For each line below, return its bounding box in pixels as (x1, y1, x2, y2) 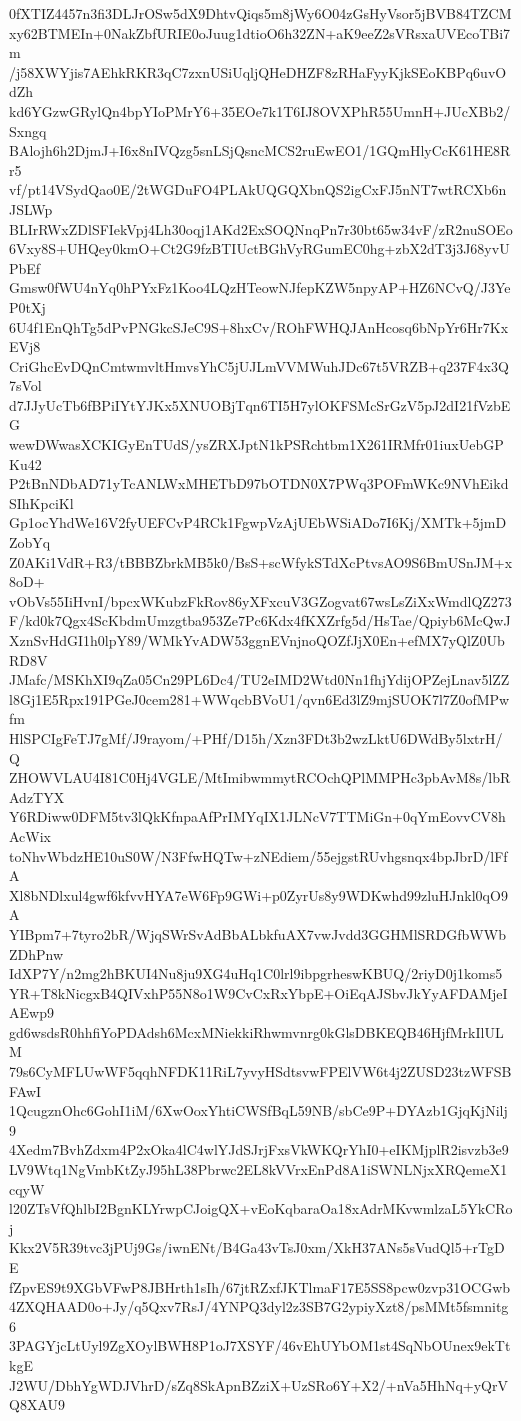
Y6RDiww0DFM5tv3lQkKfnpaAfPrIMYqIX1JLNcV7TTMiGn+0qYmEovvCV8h (9, 806, 506, 827)
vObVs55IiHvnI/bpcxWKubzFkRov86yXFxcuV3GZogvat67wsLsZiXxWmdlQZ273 (9, 590, 512, 611)
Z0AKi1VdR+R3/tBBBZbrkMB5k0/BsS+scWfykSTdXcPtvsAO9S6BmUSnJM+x (9, 551, 513, 572)
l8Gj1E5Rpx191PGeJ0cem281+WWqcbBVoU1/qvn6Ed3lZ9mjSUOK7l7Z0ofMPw (9, 688, 510, 709)
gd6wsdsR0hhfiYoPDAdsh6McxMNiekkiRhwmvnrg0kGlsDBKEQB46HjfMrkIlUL (9, 1021, 504, 1042)
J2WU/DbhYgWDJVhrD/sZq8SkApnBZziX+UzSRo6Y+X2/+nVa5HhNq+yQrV (9, 1374, 508, 1395)
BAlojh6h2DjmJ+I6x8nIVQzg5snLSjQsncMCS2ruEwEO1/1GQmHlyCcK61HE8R (9, 140, 511, 161)
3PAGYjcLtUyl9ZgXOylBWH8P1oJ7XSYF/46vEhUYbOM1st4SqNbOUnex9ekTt (9, 1335, 511, 1356)
